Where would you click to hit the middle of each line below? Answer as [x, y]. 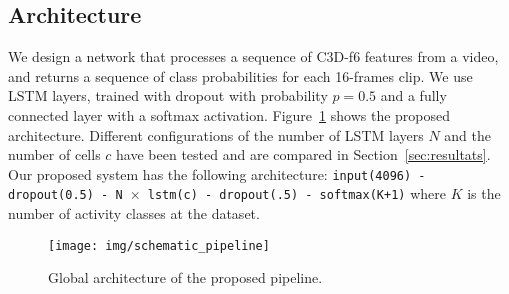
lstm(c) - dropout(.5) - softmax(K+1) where [296, 193]
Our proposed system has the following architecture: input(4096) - [217, 173]
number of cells [54, 154]
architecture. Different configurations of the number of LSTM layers [216, 134]
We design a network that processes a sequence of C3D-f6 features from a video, [253, 56]
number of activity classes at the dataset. [134, 213]
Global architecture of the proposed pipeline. [185, 277]
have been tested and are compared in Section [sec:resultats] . [303, 154]
